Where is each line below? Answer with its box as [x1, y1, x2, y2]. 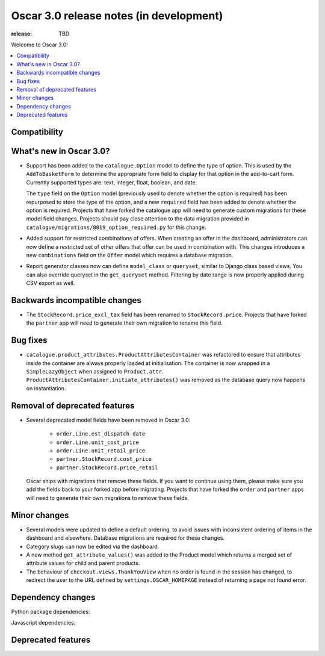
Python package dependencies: [11, 608, 90, 616]
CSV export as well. [26, 280, 75, 287]
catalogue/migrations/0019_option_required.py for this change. [26, 223, 206, 231]
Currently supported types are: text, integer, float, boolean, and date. [26, 178, 197, 186]
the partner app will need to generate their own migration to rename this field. [26, 319, 223, 326]
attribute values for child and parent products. [26, 560, 140, 567]
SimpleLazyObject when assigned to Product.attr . [26, 368, 164, 375]
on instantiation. [26, 384, 66, 392]
